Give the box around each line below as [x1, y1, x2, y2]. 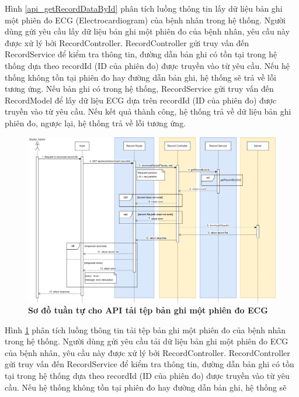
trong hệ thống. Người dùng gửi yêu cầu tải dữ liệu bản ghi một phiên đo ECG [5, 335, 288, 347]
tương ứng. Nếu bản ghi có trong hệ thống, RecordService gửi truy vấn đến [5, 82, 274, 95]
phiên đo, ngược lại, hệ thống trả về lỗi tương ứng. [5, 116, 186, 129]
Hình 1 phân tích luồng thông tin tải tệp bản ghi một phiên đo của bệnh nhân [5, 323, 286, 336]
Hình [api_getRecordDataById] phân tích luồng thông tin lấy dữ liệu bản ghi [5, 2, 283, 14]
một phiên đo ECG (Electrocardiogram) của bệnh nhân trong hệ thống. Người [5, 13, 286, 26]
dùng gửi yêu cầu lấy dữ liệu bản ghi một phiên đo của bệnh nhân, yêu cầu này [5, 25, 290, 37]
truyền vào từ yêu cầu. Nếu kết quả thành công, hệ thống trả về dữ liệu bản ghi [5, 105, 291, 118]
